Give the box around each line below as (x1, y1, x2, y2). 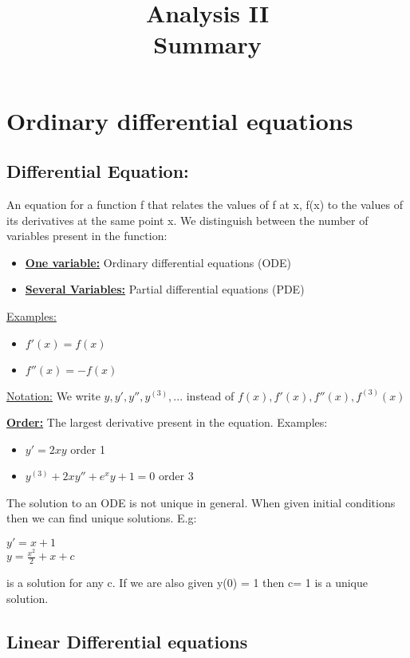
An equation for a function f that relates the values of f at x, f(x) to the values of (6, 195, 403, 212)
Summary (153, 28, 262, 61)
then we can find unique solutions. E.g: (6, 510, 197, 526)
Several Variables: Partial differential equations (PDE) (25, 281, 305, 297)
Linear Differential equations (6, 628, 248, 653)
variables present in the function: (6, 227, 168, 244)
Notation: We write (6, 387, 101, 404)
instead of (186, 387, 235, 404)
